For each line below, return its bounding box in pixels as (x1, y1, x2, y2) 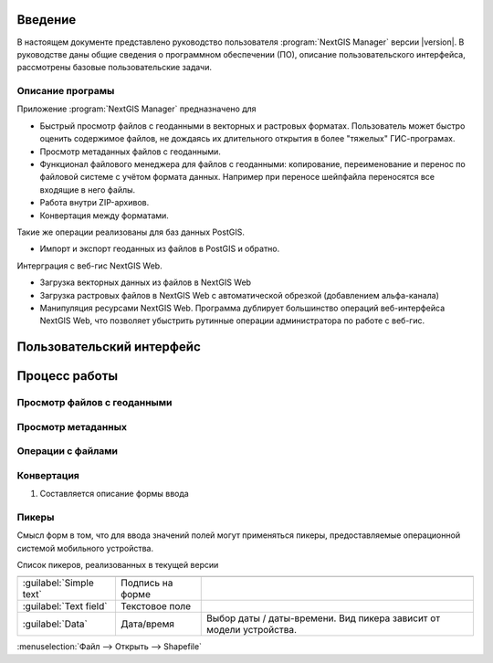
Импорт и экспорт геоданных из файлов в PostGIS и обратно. (39, 243, 280, 255)
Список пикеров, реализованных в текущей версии (16, 560, 219, 571)
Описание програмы (16, 85, 115, 98)
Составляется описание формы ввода (39, 489, 189, 500)
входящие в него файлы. (39, 184, 136, 195)
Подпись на (120, 576, 173, 589)
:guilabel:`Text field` (22, 600, 108, 613)
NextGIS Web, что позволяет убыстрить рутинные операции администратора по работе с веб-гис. (39, 315, 425, 326)
